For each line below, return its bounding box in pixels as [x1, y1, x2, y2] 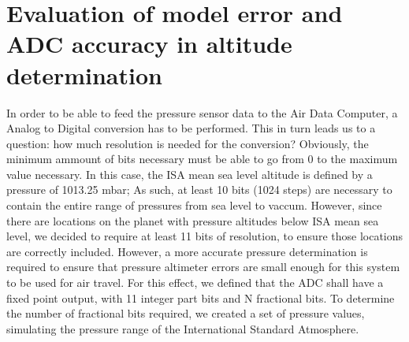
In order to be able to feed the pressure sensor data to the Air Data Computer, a [6, 104, 398, 121]
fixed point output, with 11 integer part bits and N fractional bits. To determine [6, 289, 395, 306]
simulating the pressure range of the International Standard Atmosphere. [6, 320, 359, 336]
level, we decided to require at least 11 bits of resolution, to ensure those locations [6, 228, 403, 244]
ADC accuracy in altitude [6, 28, 292, 60]
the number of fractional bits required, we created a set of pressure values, [6, 305, 365, 322]
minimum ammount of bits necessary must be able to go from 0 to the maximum [6, 151, 398, 167]
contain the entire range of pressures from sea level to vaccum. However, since [6, 197, 382, 214]
